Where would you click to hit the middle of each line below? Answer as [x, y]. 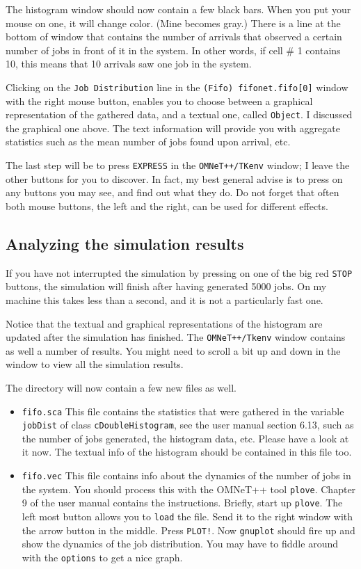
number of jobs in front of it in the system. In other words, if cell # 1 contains [173, 50]
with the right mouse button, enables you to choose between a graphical [159, 101]
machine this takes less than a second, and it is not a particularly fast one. [165, 299]
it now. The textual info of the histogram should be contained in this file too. [187, 452]
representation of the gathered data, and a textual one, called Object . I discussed [179, 114]
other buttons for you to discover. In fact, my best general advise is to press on [174, 178]
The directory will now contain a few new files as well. [121, 387]
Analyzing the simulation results [125, 243]
